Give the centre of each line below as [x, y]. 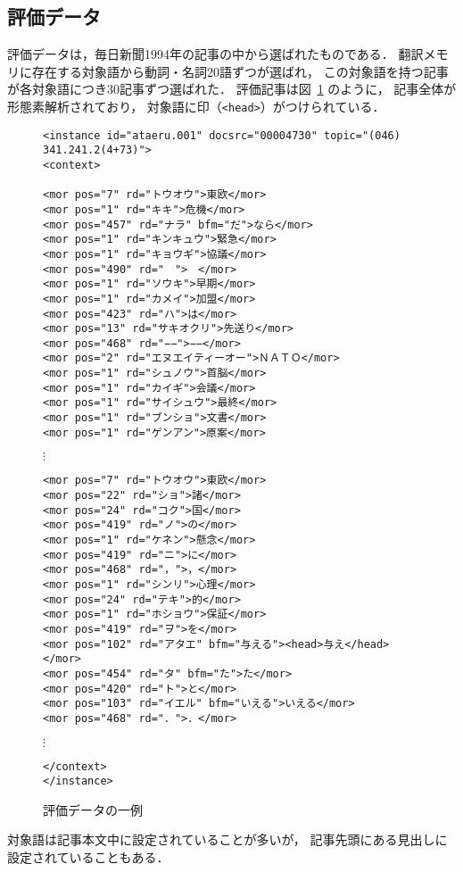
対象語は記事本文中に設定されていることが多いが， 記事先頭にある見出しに [227, 839]
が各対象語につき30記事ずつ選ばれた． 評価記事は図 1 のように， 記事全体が [232, 89]
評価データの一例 [93, 809]
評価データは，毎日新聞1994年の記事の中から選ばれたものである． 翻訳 [215, 54]
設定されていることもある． [88, 857]
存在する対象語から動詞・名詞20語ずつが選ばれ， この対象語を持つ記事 [240, 71]
